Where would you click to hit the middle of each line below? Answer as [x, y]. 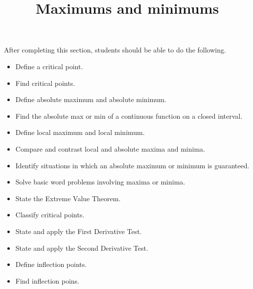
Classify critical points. [50, 215]
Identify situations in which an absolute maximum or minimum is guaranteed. [132, 165]
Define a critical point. [49, 66]
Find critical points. [45, 83]
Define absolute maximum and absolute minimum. [91, 99]
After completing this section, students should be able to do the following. [115, 50]
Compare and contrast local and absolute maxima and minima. [110, 148]
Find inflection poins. [47, 280]
